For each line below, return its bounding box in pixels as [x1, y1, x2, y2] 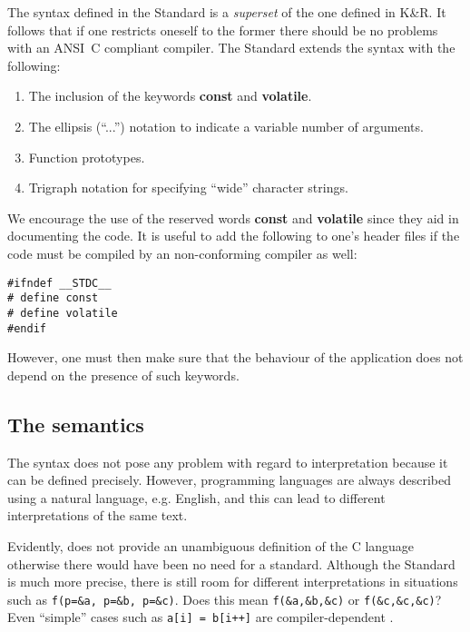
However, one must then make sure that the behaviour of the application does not [7, 348, 464, 367]
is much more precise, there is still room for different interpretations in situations [7, 572, 458, 591]
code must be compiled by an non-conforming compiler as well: [7, 243, 357, 262]
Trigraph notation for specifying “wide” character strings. [28, 178, 348, 197]
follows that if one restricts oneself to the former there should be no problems [7, 20, 438, 39]
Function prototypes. [28, 147, 145, 166]
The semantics [7, 410, 144, 438]
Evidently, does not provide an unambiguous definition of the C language [7, 536, 415, 555]
